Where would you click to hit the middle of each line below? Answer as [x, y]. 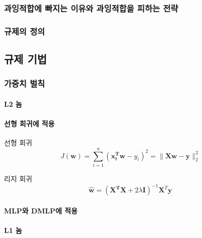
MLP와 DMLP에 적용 [41, 210]
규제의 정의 [25, 31]
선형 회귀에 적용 [29, 124]
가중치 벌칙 [25, 83]
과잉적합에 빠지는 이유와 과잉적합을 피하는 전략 [91, 8]
